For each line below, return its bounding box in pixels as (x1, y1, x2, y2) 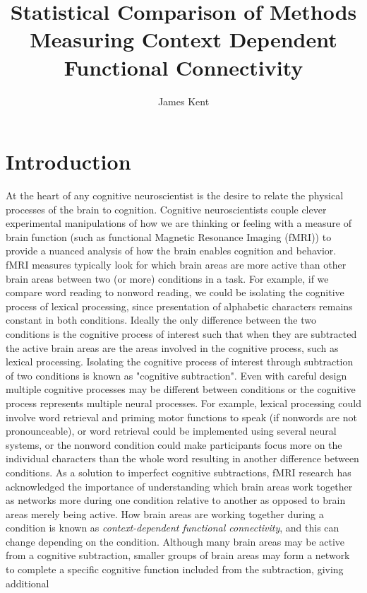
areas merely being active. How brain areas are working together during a (6, 506, 324, 521)
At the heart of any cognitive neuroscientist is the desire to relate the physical (6, 188, 344, 203)
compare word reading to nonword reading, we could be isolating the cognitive (6, 285, 344, 300)
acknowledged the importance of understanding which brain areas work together (6, 478, 353, 493)
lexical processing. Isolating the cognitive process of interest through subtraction (6, 354, 354, 369)
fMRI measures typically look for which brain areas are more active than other (6, 257, 347, 271)
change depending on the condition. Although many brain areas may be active (6, 534, 345, 548)
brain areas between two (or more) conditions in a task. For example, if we (6, 271, 329, 286)
